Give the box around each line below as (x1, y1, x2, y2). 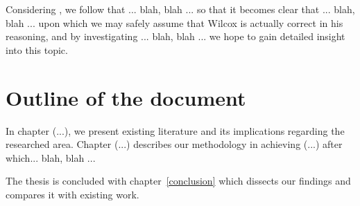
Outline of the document (6, 83, 246, 111)
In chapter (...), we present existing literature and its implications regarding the (6, 123, 345, 138)
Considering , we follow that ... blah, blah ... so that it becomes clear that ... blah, (6, 2, 355, 16)
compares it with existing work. (6, 187, 139, 201)
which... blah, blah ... (6, 150, 96, 165)
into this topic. (6, 42, 68, 57)
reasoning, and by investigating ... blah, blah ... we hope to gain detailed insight (6, 29, 345, 44)
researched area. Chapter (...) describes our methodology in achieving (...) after (6, 137, 343, 151)
